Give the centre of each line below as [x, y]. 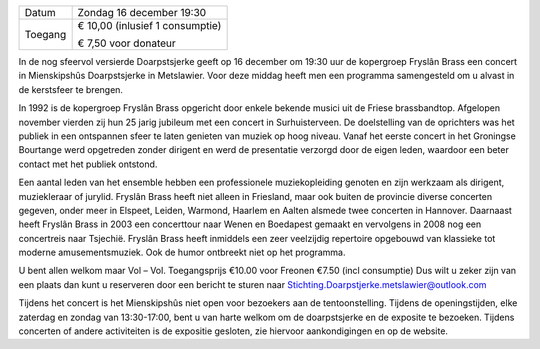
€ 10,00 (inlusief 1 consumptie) [149, 25]
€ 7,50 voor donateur [127, 43]
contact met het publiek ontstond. [88, 164]
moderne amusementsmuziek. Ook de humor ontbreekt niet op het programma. [182, 252]
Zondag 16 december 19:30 [142, 12]
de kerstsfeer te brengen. [71, 89]
